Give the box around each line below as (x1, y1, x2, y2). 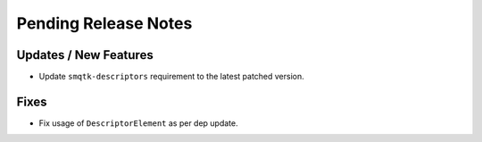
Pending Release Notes (16, 13, 193, 33)
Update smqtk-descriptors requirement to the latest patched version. (38, 71, 305, 82)
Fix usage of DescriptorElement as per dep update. (38, 117, 238, 129)
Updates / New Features (16, 47, 154, 63)
